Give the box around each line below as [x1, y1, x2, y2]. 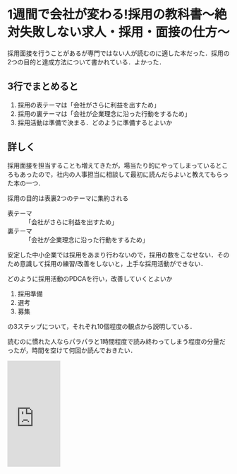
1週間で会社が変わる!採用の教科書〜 [7, 6, 215, 23]
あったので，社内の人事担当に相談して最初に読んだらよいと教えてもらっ [19, 170, 229, 178]
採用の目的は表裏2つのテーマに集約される [7, 194, 129, 202]
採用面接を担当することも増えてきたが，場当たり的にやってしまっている [7, 161, 217, 170]
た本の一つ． [7, 178, 44, 187]
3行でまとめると [7, 81, 79, 93]
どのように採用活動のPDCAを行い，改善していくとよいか [7, 274, 173, 283]
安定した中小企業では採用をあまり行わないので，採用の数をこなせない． [7, 250, 217, 259]
